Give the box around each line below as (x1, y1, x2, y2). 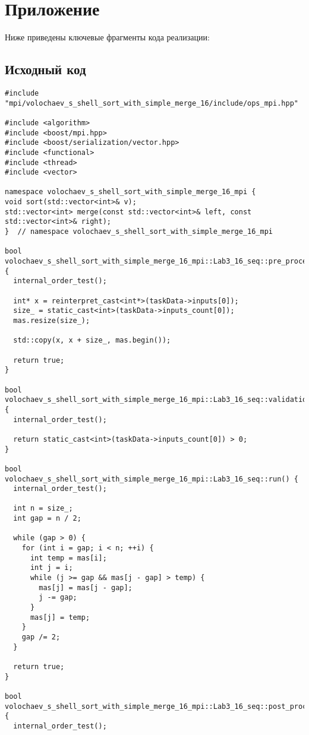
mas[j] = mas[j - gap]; (39, 583, 133, 592)
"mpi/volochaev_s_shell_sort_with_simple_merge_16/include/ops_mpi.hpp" (5, 99, 298, 107)
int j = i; (30, 563, 73, 572)
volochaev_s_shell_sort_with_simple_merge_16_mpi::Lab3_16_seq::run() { (5, 474, 298, 483)
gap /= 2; (21, 633, 61, 642)
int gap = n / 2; (13, 514, 81, 523)
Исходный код (5, 60, 86, 78)
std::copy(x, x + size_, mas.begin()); (13, 336, 171, 345)
